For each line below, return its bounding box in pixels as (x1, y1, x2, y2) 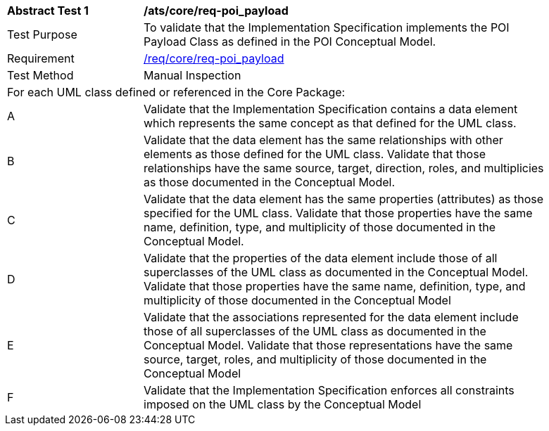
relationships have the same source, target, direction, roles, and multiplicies (144, 161, 544, 175)
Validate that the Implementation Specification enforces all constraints (144, 383, 515, 397)
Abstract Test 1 (7, 4, 89, 18)
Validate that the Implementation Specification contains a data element (144, 102, 518, 116)
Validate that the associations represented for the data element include (144, 310, 519, 324)
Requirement (7, 51, 75, 65)
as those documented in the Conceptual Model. (144, 175, 396, 189)
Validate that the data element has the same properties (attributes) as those (144, 192, 544, 206)
